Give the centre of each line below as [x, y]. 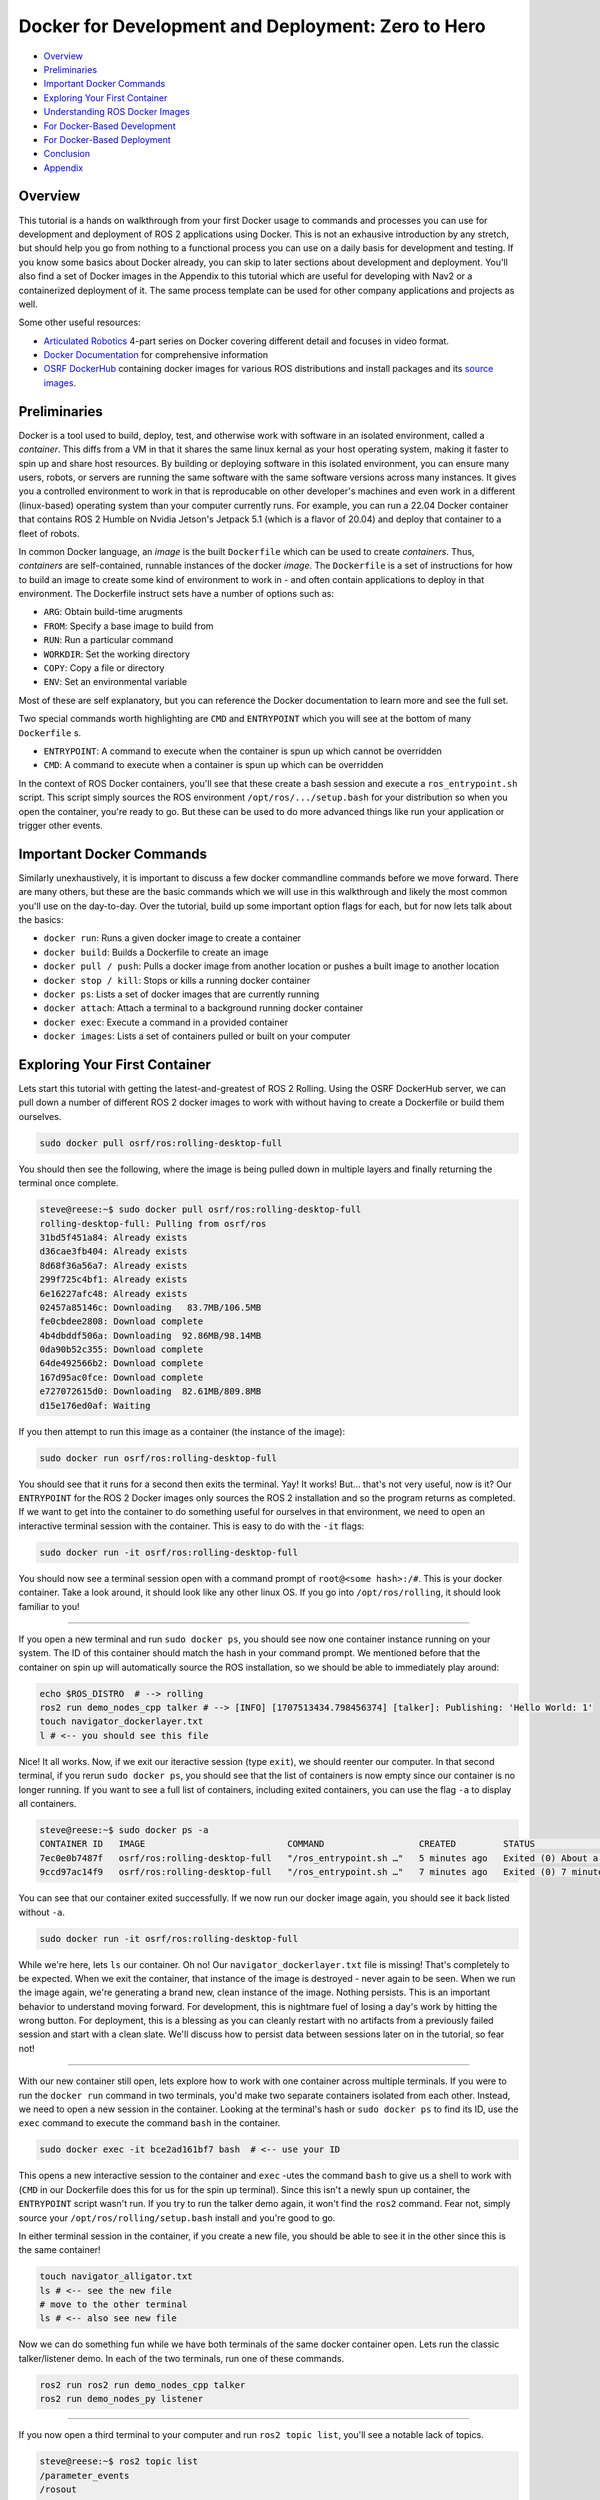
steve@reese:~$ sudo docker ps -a [124, 1829]
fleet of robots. [49, 533]
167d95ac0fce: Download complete [121, 1377]
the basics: [41, 920]
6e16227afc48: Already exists [113, 1293]
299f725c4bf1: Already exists [113, 1279]
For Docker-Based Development [109, 126]
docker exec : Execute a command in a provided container [166, 1022]
